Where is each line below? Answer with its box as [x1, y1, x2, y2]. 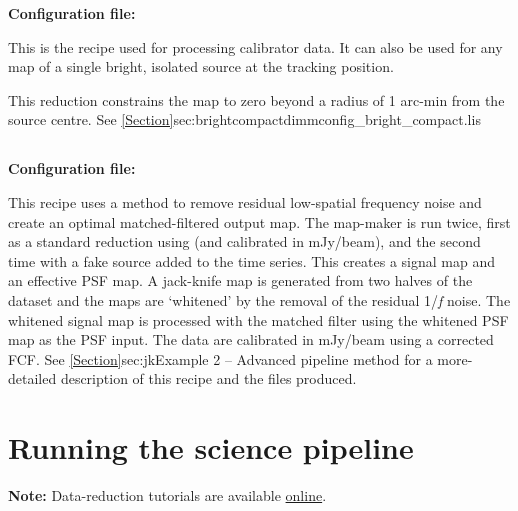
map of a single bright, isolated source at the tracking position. [8, 56, 394, 77]
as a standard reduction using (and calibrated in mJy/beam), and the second [8, 231, 481, 252]
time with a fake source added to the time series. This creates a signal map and [8, 250, 496, 271]
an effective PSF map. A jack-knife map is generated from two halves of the [8, 270, 473, 291]
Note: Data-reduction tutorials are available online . [8, 485, 327, 506]
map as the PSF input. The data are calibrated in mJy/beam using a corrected [8, 329, 494, 350]
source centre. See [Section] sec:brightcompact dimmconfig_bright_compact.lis [8, 109, 481, 130]
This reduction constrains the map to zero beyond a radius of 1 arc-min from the [8, 89, 505, 110]
